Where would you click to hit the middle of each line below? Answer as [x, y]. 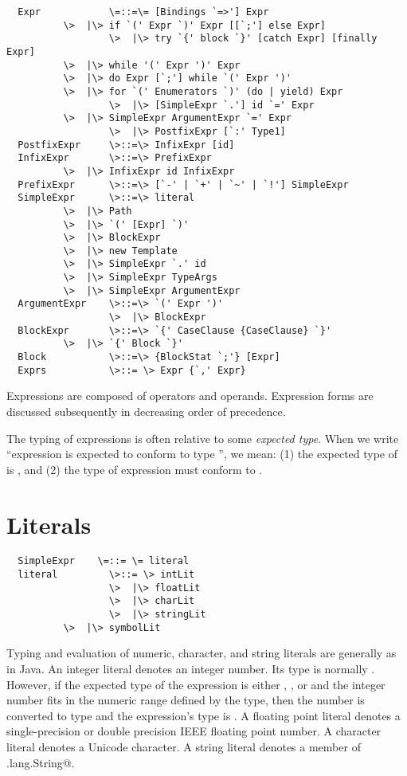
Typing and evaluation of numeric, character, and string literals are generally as [202, 653]
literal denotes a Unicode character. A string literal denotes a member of [184, 746]
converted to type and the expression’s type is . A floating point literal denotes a [203, 715]
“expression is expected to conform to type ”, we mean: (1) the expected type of [202, 454]
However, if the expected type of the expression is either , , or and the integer [196, 684]
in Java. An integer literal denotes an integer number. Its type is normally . [191, 668]
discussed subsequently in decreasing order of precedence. [146, 411]
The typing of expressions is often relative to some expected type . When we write [203, 438]
